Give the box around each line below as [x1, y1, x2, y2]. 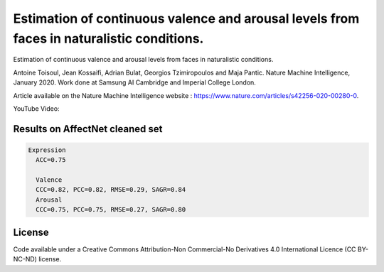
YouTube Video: [13, 104, 60, 113]
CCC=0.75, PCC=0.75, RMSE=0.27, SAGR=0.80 [36, 206, 186, 214]
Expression [28, 146, 66, 154]
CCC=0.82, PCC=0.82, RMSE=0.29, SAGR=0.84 [36, 185, 186, 194]
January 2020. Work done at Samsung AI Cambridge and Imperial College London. [13, 78, 256, 87]
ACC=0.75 [36, 156, 66, 164]
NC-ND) [13, 255, 37, 263]
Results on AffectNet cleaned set [13, 123, 163, 135]
